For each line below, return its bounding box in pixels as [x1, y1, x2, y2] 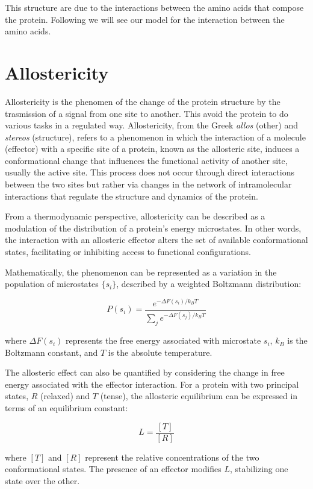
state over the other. [5, 474, 80, 487]
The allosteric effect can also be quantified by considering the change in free [5, 366, 285, 379]
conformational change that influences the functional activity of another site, [5, 154, 288, 166]
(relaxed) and [40, 390, 90, 402]
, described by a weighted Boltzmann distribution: [116, 277, 302, 290]
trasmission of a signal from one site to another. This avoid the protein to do [5, 107, 288, 119]
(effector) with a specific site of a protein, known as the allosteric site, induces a [5, 142, 300, 155]
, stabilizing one [229, 462, 288, 475]
